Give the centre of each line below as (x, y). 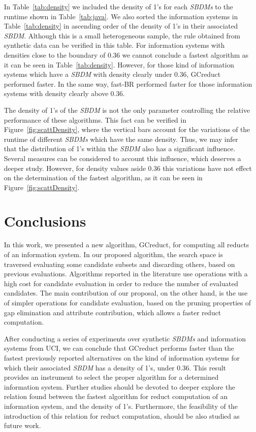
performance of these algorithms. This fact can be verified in (95, 119)
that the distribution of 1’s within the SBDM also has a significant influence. (120, 149)
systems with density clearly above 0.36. (64, 93)
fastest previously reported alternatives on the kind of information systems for (122, 357)
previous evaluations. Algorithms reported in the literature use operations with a (126, 274)
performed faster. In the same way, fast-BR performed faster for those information (128, 83)
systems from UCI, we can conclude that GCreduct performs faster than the (119, 348)
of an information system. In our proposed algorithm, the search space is (113, 254)
